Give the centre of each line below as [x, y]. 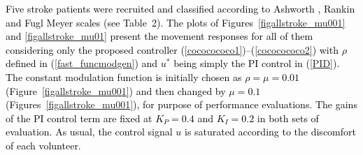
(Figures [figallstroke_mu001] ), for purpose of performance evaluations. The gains [181, 104]
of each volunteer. [43, 145]
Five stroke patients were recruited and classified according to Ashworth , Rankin [180, 8]
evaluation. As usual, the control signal [89, 132]
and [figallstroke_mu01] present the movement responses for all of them [159, 36]
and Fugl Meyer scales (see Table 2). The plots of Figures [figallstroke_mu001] [176, 22]
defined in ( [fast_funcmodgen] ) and [82, 63]
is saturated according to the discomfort [270, 132]
